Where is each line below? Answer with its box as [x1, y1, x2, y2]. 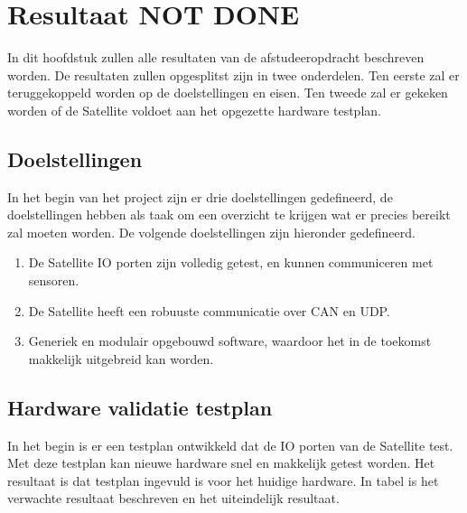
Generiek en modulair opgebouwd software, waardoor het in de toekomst [28, 331, 432, 350]
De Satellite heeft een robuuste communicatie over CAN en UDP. [28, 301, 390, 320]
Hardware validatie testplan [7, 393, 273, 421]
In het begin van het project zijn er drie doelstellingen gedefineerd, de [7, 187, 393, 206]
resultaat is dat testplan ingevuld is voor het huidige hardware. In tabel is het [7, 471, 439, 490]
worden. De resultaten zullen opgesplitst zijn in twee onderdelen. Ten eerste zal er [7, 65, 460, 84]
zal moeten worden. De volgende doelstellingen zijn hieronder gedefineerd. [7, 222, 416, 241]
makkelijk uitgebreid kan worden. [28, 349, 214, 368]
